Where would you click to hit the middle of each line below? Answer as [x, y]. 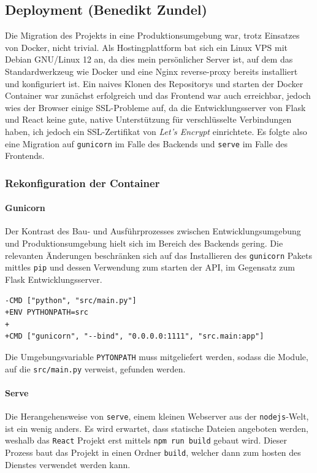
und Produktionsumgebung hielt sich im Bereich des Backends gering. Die [144, 243]
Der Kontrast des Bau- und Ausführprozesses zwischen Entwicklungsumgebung [153, 231]
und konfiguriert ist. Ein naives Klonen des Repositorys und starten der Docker [154, 83]
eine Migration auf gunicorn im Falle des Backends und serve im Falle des [147, 143]
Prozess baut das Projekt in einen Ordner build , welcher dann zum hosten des [153, 452]
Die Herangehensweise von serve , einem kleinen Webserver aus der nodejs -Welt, [157, 416]
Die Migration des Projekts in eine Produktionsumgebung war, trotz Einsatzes [152, 35]
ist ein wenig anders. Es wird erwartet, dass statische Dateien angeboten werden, [157, 428]
